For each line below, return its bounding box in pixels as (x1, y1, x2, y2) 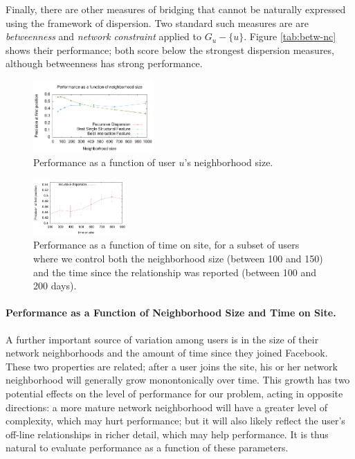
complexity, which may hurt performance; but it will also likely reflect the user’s (6, 413, 345, 428)
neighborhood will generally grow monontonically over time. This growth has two (6, 372, 350, 387)
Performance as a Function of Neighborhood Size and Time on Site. (6, 305, 336, 320)
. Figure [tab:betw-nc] (244, 29, 336, 44)
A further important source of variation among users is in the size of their (6, 332, 319, 346)
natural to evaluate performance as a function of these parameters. (6, 440, 289, 455)
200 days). (33, 278, 77, 293)
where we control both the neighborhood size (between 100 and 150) (33, 251, 323, 266)
